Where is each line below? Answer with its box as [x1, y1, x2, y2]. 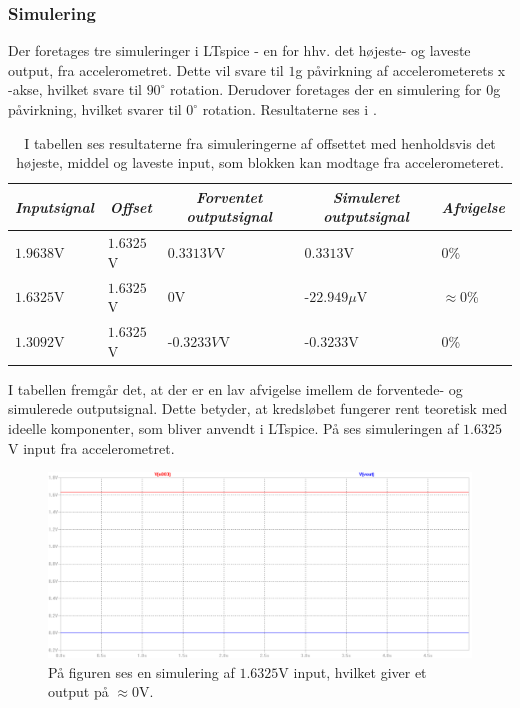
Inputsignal [15, 196, 94, 217]
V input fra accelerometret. [8, 437, 175, 458]
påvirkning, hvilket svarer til [8, 99, 182, 119]
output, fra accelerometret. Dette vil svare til [8, 59, 284, 80]
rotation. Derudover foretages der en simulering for [170, 79, 482, 100]
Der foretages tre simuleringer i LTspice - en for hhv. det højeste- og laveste [8, 40, 471, 61]
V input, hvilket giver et [278, 661, 427, 682]
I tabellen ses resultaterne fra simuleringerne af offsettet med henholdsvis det [24, 132, 496, 153]
